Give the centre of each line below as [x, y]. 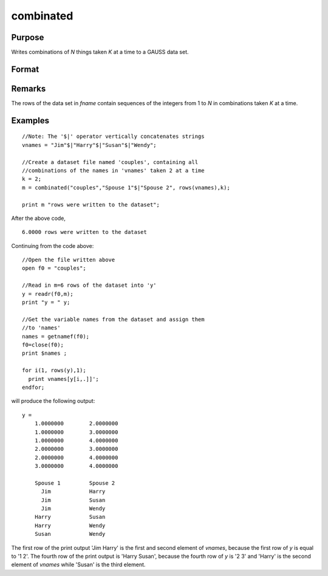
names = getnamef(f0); [56, 336]
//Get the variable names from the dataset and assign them [113, 319]
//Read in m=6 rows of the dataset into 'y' [90, 285]
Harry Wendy [70, 525]
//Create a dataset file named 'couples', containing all [110, 162]
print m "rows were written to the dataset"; [91, 204]
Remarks [29, 88]
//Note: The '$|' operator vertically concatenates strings [113, 136]
